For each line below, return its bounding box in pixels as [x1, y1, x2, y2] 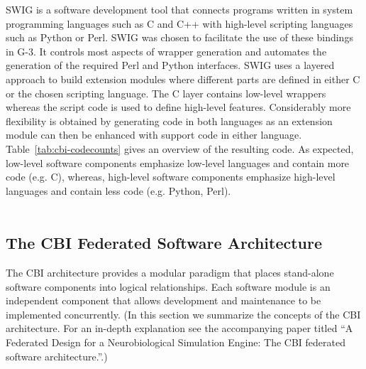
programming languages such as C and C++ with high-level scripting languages [6, 16, 353, 31]
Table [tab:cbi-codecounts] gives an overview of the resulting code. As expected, [6, 141, 354, 156]
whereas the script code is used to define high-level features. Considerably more [6, 100, 351, 114]
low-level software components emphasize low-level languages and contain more [6, 155, 350, 170]
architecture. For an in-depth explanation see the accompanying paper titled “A [6, 321, 353, 336]
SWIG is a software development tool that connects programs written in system [6, 2, 353, 16]
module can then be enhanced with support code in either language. [6, 127, 302, 142]
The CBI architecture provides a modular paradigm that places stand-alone [6, 265, 334, 280]
